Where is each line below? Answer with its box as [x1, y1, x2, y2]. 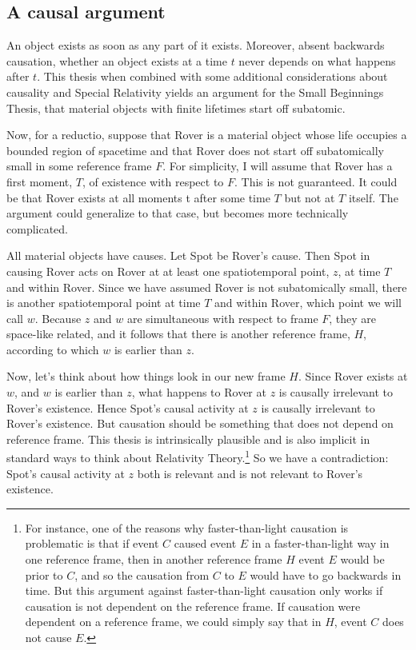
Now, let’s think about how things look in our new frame [6, 368, 286, 385]
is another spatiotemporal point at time [6, 294, 201, 311]
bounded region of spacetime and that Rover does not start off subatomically [6, 142, 384, 158]
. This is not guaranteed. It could [234, 173, 398, 189]
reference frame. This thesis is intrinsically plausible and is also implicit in [6, 430, 370, 447]
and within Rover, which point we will [214, 294, 402, 311]
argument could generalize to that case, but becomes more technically [6, 205, 349, 221]
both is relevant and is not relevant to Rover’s [137, 465, 363, 481]
